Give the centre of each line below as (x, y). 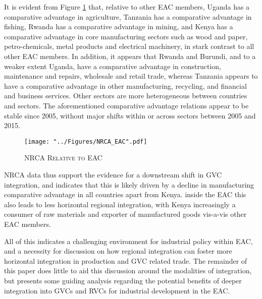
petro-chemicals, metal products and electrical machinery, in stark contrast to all (129, 46)
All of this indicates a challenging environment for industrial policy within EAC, (128, 241)
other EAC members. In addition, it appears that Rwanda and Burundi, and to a (130, 56)
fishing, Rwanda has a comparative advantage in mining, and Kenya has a (119, 26)
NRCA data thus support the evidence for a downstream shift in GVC (113, 174)
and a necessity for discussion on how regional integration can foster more (118, 251)
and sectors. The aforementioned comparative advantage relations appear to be (126, 105)
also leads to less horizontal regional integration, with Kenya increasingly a (120, 204)
